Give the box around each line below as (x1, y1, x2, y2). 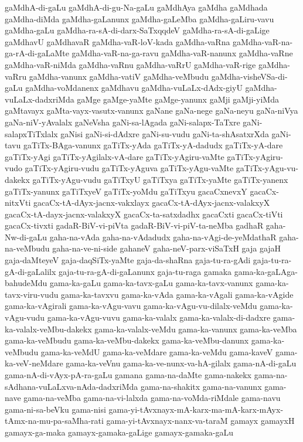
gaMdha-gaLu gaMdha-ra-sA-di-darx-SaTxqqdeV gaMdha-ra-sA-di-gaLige (5, 24, 270, 36)
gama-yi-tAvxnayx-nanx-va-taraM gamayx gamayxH (106, 414, 295, 427)
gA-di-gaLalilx (5, 265, 56, 277)
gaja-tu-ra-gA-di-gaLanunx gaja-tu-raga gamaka (58, 265, 232, 277)
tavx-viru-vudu (5, 288, 59, 300)
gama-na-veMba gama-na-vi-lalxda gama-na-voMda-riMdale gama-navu (23, 392, 281, 404)
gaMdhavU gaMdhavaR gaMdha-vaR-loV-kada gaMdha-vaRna (5, 35, 230, 47)
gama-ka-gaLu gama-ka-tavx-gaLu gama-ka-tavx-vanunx (50, 277, 253, 289)
